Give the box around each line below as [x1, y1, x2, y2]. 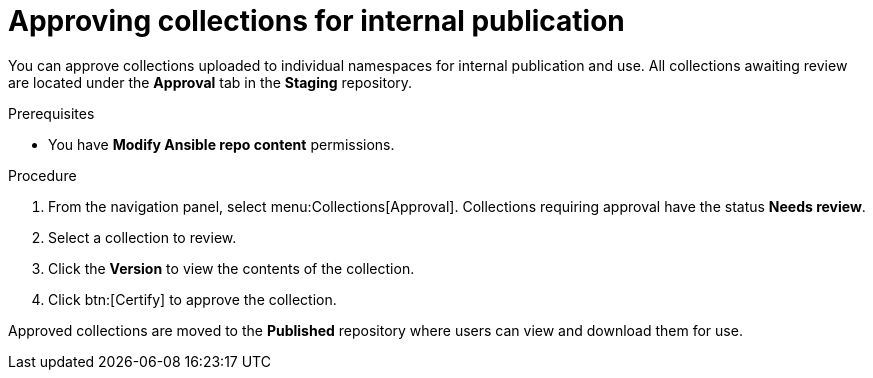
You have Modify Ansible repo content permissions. [48, 135, 395, 153]
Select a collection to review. [48, 228, 237, 246]
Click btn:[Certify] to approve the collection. [48, 290, 337, 308]
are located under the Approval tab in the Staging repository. [8, 73, 413, 91]
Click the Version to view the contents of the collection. [48, 259, 415, 277]
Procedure [8, 166, 77, 184]
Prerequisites [8, 104, 95, 122]
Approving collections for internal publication [8, 4, 625, 38]
